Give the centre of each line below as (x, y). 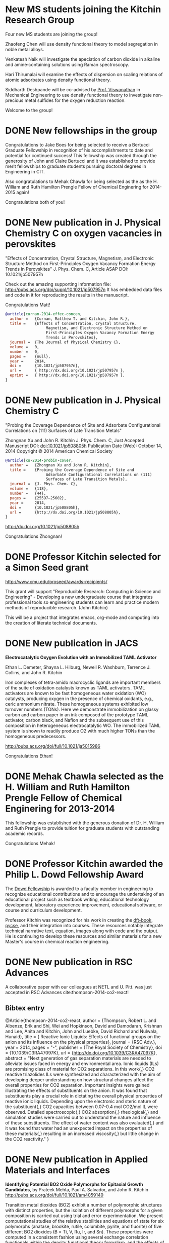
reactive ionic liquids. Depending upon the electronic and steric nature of (81, 1101)
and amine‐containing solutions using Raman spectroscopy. (67, 64)
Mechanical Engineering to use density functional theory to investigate (79, 95)
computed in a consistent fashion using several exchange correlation (77, 1237)
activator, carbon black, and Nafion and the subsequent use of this (75, 720)
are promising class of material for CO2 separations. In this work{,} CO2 (80, 1069)
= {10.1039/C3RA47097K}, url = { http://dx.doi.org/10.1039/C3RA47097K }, (81, 1052)
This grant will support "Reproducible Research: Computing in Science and (83, 592)
